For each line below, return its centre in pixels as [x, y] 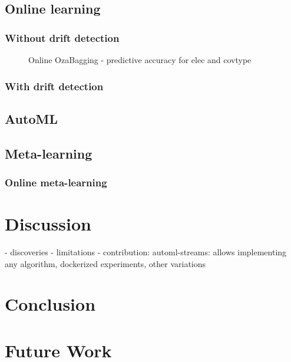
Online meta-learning [56, 182]
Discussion [48, 224]
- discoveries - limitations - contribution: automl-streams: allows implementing [146, 251]
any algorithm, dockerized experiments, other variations [105, 263]
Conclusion [50, 304]
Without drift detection [62, 37]
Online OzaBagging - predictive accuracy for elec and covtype [140, 60]
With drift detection [54, 86]
